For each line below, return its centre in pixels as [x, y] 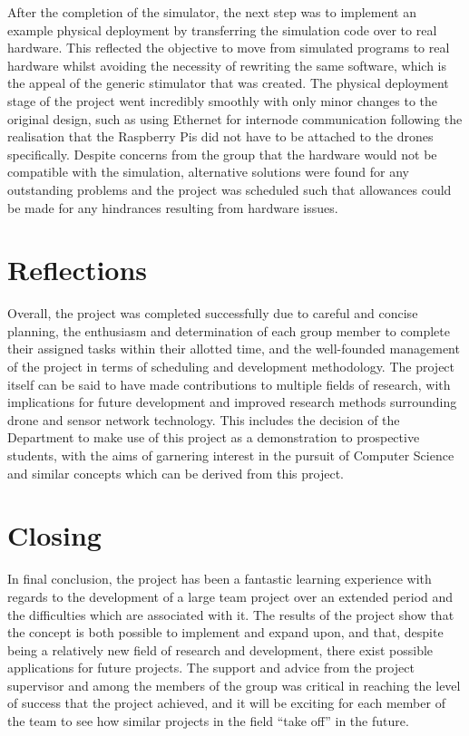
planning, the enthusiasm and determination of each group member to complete [229, 330]
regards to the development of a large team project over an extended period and [230, 596]
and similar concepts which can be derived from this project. [176, 473]
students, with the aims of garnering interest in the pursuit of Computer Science [231, 455]
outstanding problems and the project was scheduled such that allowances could [230, 189]
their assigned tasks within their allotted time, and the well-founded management [234, 349]
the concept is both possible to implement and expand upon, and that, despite [225, 632]
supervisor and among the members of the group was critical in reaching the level [234, 685]
